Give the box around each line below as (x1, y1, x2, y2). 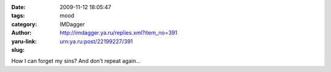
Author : (11, 29, 32, 37)
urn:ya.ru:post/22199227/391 (59, 37, 133, 45)
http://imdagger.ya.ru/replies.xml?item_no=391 (59, 29, 178, 37)
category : (11, 20, 37, 27)
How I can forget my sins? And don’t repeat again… (11, 57, 141, 65)
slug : (11, 46, 25, 53)
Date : (11, 4, 26, 10)
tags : (11, 12, 25, 20)
